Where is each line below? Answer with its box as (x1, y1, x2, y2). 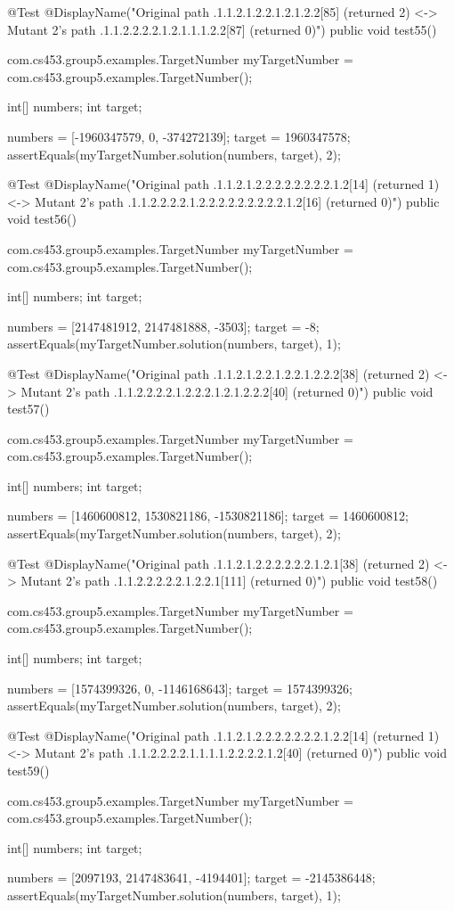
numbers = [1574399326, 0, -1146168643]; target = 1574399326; (7, 678, 353, 697)
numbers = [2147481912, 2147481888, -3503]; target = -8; (7, 316, 320, 335)
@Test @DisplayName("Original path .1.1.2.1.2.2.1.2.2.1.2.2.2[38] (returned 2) (7, 364, 430, 382)
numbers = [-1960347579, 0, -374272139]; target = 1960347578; (7, 127, 351, 145)
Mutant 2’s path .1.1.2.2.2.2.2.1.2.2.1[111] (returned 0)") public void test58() (20, 571, 438, 590)
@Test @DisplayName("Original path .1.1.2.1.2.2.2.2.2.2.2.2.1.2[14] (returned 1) (7, 175, 440, 193)
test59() (7, 761, 50, 779)
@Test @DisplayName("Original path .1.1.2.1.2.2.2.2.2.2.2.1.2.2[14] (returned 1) (7, 726, 440, 744)
